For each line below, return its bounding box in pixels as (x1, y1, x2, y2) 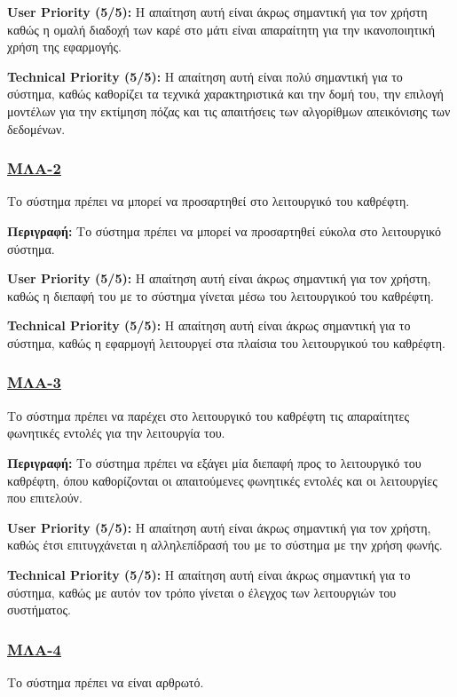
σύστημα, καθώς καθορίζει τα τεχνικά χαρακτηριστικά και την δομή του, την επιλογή (7, 84, 444, 103)
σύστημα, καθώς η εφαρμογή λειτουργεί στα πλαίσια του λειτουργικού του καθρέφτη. (7, 333, 445, 352)
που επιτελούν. (7, 488, 83, 507)
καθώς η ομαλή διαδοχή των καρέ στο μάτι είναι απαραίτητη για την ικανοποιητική (7, 20, 436, 38)
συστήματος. (7, 600, 71, 619)
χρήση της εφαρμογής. (7, 37, 122, 56)
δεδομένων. (7, 119, 66, 138)
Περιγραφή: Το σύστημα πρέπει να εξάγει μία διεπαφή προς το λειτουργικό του (7, 453, 422, 471)
